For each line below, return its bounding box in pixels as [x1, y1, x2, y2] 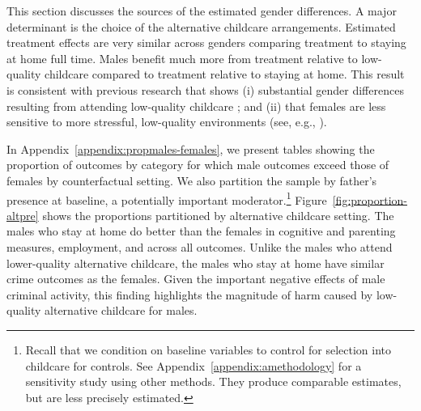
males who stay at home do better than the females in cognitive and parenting [6, 222, 396, 239]
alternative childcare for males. [45, 302, 198, 319]
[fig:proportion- [332, 191, 407, 208]
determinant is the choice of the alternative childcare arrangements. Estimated [6, 18, 396, 35]
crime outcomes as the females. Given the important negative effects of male [6, 270, 385, 287]
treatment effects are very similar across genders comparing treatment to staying [6, 34, 406, 51]
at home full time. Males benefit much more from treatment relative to [6, 49, 358, 66]
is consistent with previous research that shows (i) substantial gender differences [6, 81, 404, 98]
